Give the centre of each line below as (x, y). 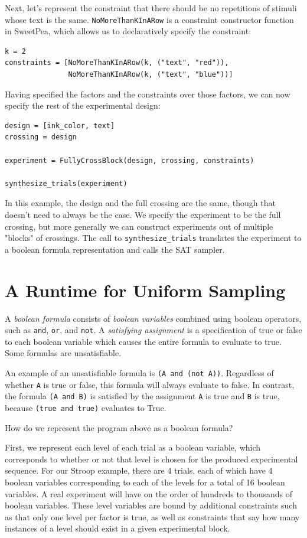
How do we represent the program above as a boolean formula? (119, 427)
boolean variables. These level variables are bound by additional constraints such (151, 505)
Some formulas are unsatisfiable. (63, 353)
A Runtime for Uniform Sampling (145, 290)
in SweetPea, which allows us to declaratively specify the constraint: (128, 31)
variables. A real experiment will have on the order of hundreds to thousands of (149, 493)
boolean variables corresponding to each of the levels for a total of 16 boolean (145, 482)
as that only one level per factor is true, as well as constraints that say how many (152, 516)
